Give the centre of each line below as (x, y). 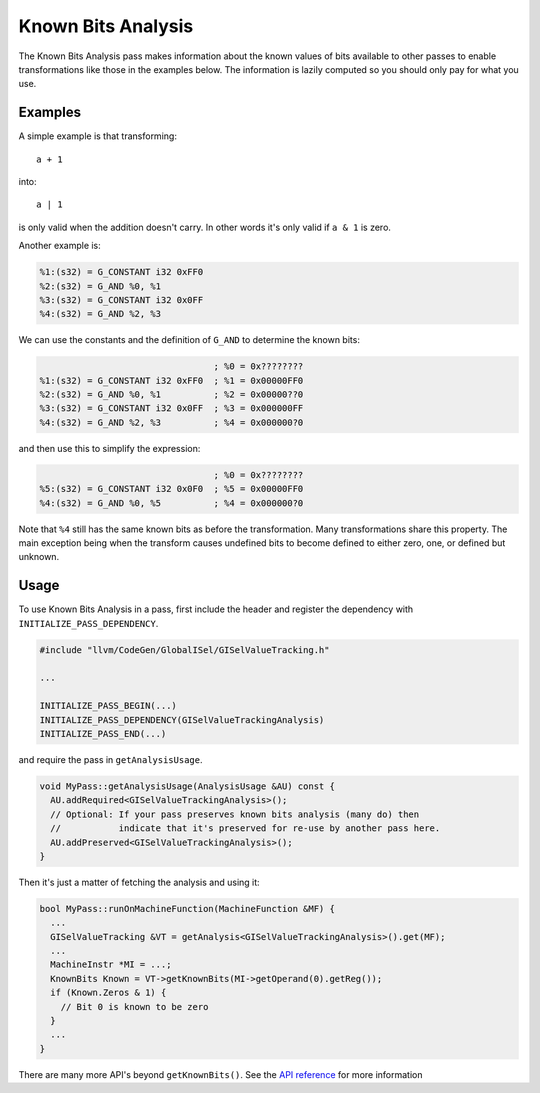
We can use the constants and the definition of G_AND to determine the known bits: (189, 340)
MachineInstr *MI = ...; (111, 964)
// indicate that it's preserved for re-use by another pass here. (245, 828)
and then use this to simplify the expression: (109, 448)
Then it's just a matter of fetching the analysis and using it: (139, 882)
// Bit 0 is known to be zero (134, 1006)
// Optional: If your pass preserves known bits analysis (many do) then (235, 814)
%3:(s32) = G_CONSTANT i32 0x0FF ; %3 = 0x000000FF (171, 408)
